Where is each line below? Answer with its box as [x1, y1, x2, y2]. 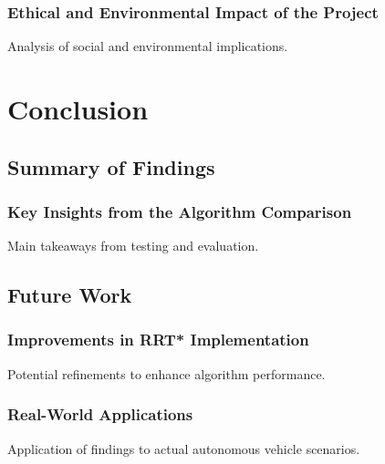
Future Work [7, 281, 132, 309]
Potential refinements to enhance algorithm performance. [7, 364, 326, 383]
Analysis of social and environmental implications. [7, 36, 288, 56]
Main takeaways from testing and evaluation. [7, 236, 259, 255]
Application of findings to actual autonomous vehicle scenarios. [7, 438, 360, 458]
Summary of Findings [7, 152, 215, 180]
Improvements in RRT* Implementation [7, 328, 309, 351]
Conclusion [7, 90, 149, 127]
